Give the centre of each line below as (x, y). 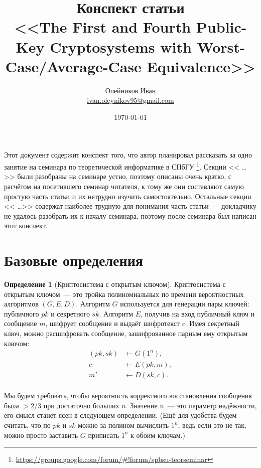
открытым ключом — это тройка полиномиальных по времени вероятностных (124, 294)
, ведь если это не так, (212, 425)
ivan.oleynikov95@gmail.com (130, 100)
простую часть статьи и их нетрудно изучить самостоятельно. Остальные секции (128, 196)
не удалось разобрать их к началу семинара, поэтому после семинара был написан (130, 215)
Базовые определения (74, 260)
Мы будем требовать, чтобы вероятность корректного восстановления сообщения (128, 396)
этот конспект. (26, 225)
